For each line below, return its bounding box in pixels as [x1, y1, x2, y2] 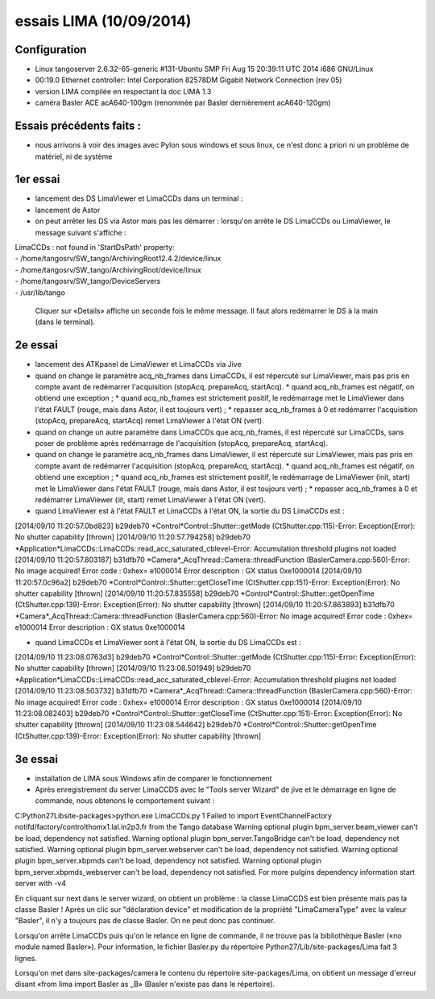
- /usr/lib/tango [14, 287, 66, 298]
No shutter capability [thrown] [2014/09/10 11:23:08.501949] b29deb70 [14, 664, 251, 673]
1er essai [14, 173, 60, 186]
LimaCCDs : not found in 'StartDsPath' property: [14, 243, 175, 252]
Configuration [14, 43, 87, 56]
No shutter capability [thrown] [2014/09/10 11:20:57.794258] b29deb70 [14, 532, 251, 542]
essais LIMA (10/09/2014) [14, 12, 192, 30]
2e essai [14, 339, 58, 352]
